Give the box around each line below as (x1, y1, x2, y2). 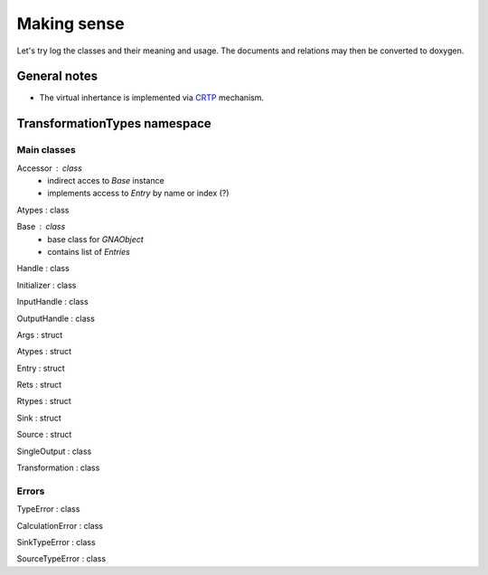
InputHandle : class (16, 297, 89, 307)
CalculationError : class (16, 520, 104, 531)
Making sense (16, 14, 126, 33)
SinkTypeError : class (16, 536, 96, 547)
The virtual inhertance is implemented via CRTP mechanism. (39, 92, 265, 103)
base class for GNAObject (47, 233, 144, 244)
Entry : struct (16, 363, 65, 373)
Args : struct (16, 329, 63, 340)
